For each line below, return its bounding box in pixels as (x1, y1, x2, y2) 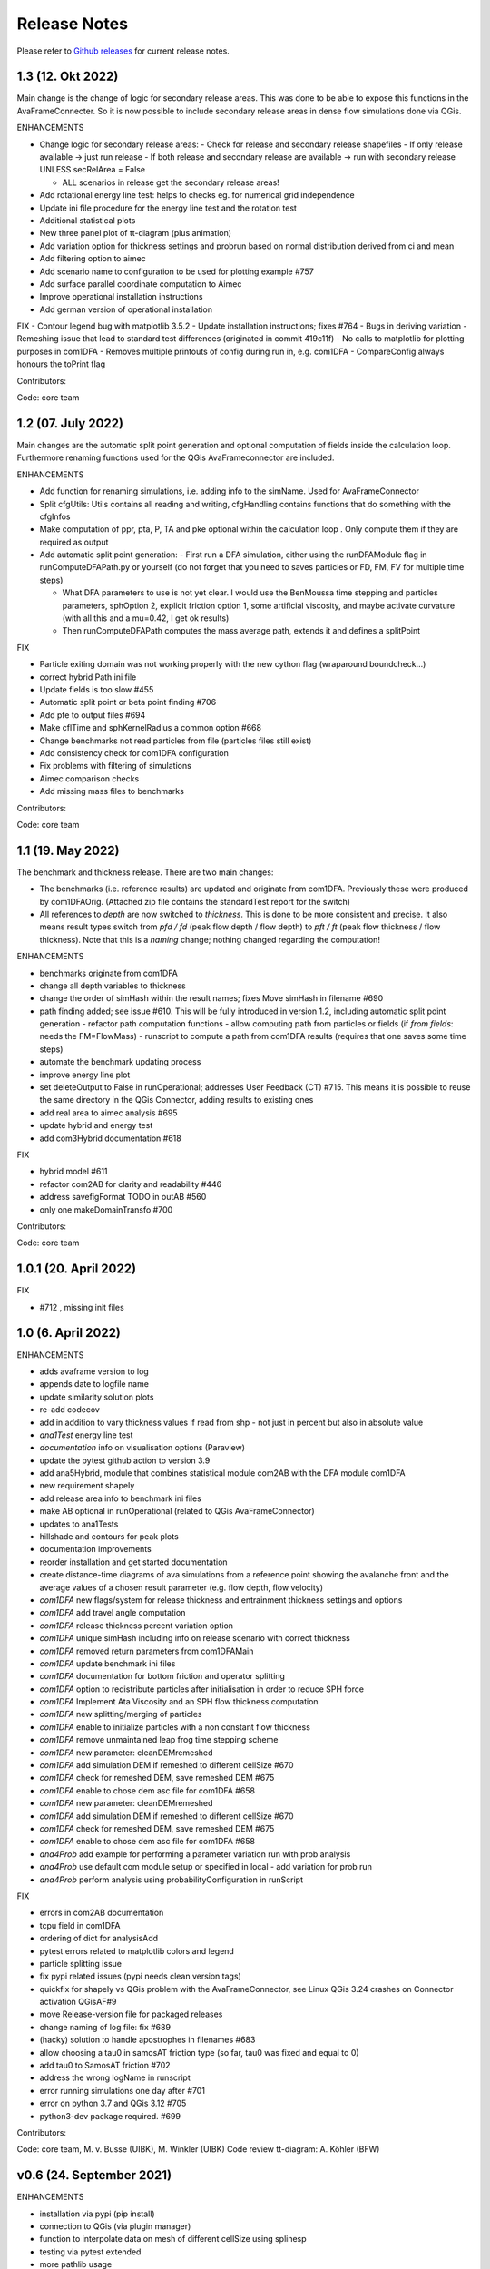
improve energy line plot (39, 1069, 131, 1080)
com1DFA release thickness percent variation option (39, 1620, 234, 1631)
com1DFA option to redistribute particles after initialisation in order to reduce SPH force (39, 1684, 365, 1694)
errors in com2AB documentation (39, 1907, 164, 1919)
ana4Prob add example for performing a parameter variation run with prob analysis (39, 1848, 351, 1860)
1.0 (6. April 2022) (16, 1325, 122, 1341)
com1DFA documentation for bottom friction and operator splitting (39, 1671, 286, 1682)
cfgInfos (39, 511, 71, 522)
